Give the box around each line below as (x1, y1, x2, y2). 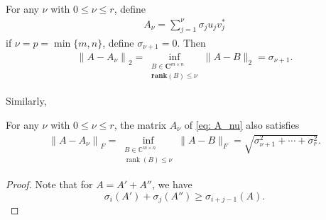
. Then (177, 35, 206, 50)
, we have (151, 177, 192, 192)
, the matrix (114, 117, 167, 132)
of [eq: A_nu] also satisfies (184, 117, 300, 132)
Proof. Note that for (6, 177, 93, 192)
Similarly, (6, 93, 47, 108)
